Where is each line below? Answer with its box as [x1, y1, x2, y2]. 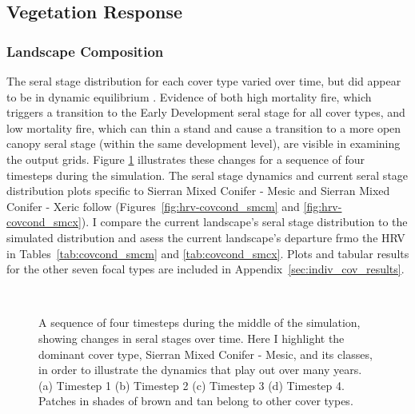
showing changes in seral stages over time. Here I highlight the [38, 329, 345, 346]
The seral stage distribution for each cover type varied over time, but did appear [6, 73, 401, 89]
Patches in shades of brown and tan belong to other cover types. [38, 392, 353, 409]
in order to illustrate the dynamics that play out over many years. [38, 361, 362, 378]
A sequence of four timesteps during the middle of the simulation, [38, 314, 361, 331]
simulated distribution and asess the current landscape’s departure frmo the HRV [6, 229, 405, 245]
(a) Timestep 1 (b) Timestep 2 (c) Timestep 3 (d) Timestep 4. [38, 376, 345, 393]
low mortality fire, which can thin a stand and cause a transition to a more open [6, 119, 401, 136]
